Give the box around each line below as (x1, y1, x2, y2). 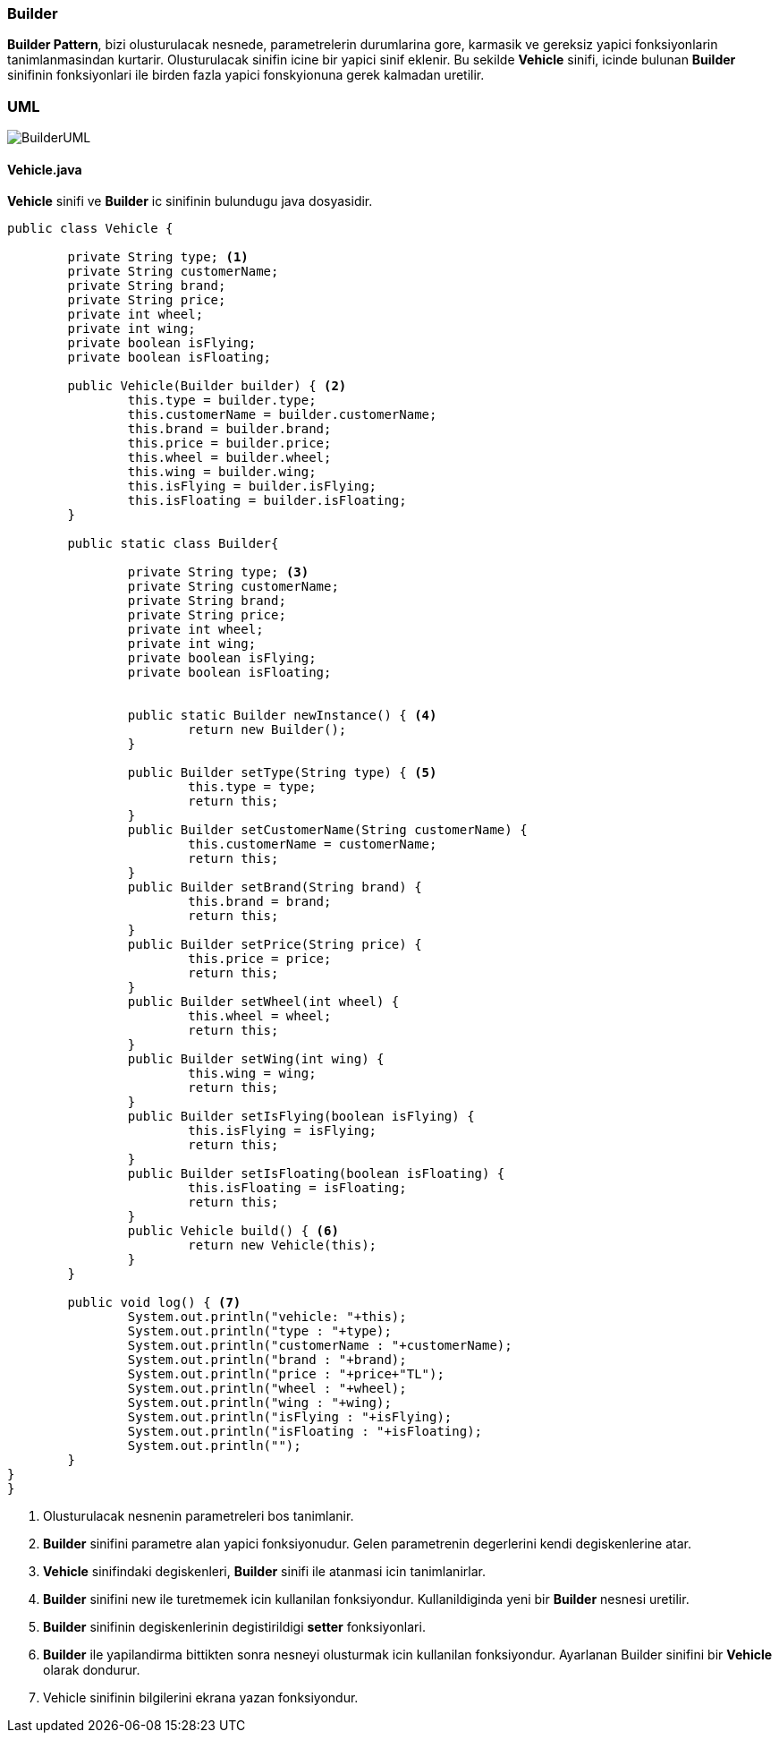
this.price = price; (188, 951, 332, 967)
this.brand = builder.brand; (127, 422, 332, 437)
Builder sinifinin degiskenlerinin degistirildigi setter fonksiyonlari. (43, 1619, 426, 1635)
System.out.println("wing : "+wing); (127, 1395, 392, 1411)
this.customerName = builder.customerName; (127, 407, 437, 422)
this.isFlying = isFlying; (188, 1123, 377, 1139)
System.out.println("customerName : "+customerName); (127, 1338, 512, 1353)
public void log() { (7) (67, 1295, 241, 1310)
